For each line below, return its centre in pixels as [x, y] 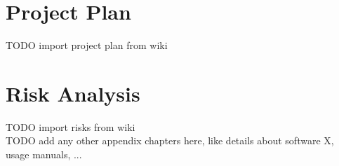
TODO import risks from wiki [71, 126]
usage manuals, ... [44, 154]
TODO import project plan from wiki [87, 45]
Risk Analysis [73, 93]
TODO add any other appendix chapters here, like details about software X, [170, 140]
